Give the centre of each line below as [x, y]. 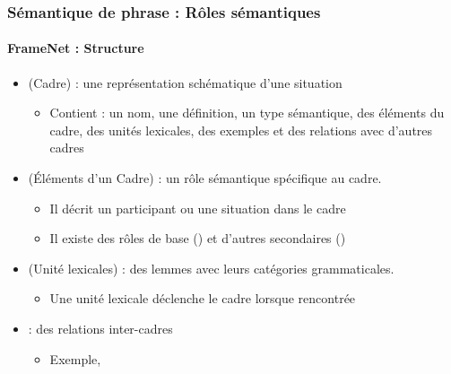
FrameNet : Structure [76, 48]
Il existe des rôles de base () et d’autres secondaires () [198, 238]
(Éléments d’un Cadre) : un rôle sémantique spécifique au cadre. [205, 178]
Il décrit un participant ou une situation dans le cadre [198, 208]
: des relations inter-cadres [100, 328]
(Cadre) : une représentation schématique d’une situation [185, 82]
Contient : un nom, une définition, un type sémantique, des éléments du [247, 113]
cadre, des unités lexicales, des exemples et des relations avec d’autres [241, 130]
